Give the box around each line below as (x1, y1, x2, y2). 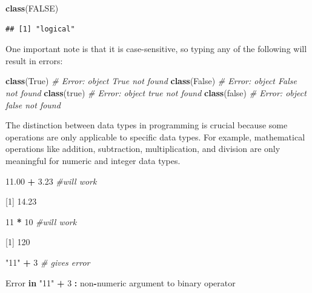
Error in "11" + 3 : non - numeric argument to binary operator (5, 276, 236, 289)
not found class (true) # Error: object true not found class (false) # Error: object (5, 86, 307, 99)
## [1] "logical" (5, 24, 75, 33)
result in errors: (5, 54, 63, 67)
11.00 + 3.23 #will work (5, 174, 97, 187)
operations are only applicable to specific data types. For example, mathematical (5, 130, 305, 143)
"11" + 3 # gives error (5, 255, 90, 268)
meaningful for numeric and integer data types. (5, 154, 181, 166)
